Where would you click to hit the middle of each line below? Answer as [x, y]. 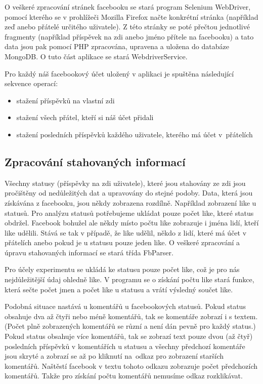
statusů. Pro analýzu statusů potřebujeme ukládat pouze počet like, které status [129, 213]
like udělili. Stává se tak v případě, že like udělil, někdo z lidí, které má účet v [126, 232]
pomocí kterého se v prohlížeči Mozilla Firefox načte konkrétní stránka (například [131, 16]
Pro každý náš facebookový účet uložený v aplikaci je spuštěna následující [119, 73]
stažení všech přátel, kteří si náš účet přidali [85, 117]
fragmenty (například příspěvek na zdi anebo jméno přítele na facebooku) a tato [129, 36]
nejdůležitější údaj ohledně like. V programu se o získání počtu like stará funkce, [129, 279]
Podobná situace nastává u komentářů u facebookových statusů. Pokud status [125, 306]
